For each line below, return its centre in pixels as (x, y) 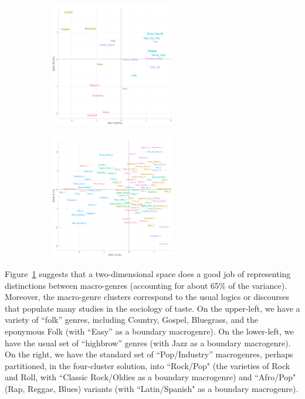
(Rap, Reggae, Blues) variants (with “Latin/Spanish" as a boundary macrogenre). (152, 388)
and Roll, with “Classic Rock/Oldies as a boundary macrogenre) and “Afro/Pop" (150, 377)
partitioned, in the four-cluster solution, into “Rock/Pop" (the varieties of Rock (148, 365)
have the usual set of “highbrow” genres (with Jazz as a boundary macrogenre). (148, 342)
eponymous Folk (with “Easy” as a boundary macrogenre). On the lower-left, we (149, 331)
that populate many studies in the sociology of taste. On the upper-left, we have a (152, 308)
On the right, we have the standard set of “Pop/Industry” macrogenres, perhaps (149, 354)
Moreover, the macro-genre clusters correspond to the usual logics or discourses (147, 297)
